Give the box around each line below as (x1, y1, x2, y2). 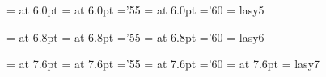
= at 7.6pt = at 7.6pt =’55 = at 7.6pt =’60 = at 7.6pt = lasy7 (6, 55, 320, 72)
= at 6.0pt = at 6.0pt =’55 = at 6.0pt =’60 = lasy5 (6, 2, 265, 18)
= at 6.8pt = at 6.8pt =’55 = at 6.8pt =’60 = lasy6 (6, 28, 265, 45)
